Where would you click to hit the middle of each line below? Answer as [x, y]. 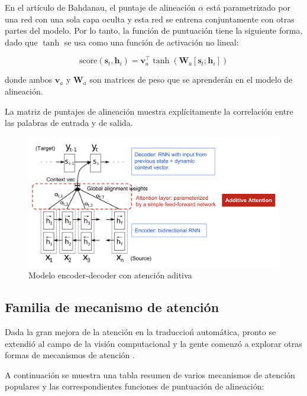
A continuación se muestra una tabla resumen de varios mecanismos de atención [150, 374]
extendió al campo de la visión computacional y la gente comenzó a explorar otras [153, 343]
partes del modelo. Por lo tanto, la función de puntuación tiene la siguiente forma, [154, 30]
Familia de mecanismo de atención [112, 307]
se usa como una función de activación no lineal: [151, 42]
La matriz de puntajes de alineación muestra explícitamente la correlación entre [149, 111]
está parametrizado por [248, 7]
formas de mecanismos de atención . [70, 355]
